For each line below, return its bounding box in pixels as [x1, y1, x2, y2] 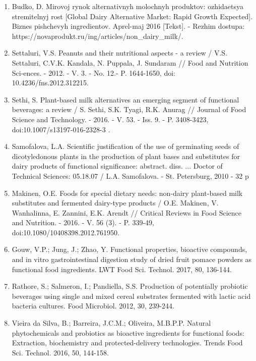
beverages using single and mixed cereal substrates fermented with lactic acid [12, 290, 251, 301]
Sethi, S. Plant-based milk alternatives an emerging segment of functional [12, 94, 239, 105]
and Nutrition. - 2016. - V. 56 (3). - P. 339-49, [12, 217, 154, 228]
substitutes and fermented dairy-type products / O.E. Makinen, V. [12, 197, 219, 208]
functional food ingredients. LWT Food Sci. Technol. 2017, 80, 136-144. [12, 264, 232, 274]
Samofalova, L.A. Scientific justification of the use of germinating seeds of [12, 141, 239, 151]
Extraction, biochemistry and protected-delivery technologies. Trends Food [12, 337, 243, 348]
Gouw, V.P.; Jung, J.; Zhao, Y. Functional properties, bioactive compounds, [12, 244, 247, 254]
